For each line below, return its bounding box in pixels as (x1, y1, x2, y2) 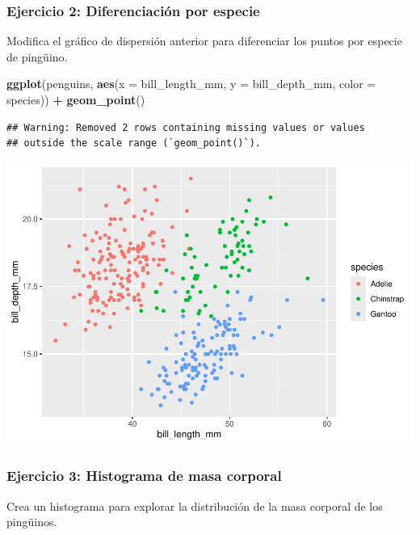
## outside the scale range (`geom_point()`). (6, 137, 261, 150)
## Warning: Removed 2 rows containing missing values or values (6, 121, 365, 133)
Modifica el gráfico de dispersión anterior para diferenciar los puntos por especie (6, 32, 402, 49)
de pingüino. (6, 48, 68, 65)
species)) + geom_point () (6, 91, 145, 107)
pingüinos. (6, 513, 57, 530)
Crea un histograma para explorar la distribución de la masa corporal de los (6, 497, 383, 514)
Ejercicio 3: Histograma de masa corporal (6, 465, 282, 486)
